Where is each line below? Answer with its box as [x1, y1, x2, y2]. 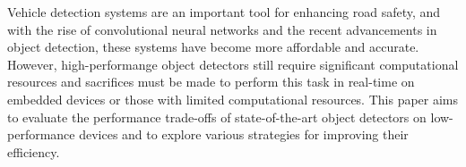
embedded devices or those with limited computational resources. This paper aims [7, 89, 459, 108]
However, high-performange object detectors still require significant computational [7, 54, 459, 73]
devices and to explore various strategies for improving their [79, 125, 409, 144]
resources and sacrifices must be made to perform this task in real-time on [7, 72, 415, 91]
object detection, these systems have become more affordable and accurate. [7, 38, 419, 56]
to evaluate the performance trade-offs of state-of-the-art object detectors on [7, 107, 427, 126]
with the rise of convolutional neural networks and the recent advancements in [7, 20, 437, 38]
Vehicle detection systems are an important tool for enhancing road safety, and [7, 3, 441, 21]
